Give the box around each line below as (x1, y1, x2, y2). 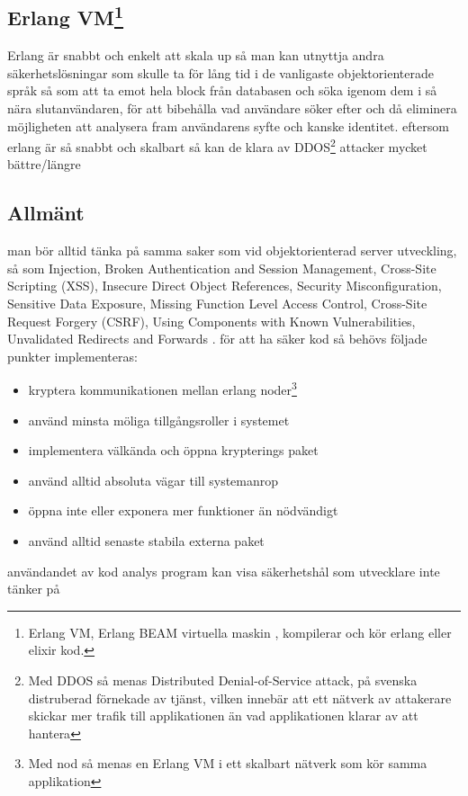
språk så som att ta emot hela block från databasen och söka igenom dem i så (7, 81, 437, 100)
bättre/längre (7, 155, 81, 174)
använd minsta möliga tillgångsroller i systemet (28, 410, 290, 429)
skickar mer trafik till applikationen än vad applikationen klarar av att (28, 706, 418, 725)
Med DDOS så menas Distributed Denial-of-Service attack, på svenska (28, 670, 418, 689)
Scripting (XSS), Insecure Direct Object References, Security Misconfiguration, (7, 276, 442, 295)
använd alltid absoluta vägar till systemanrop (28, 470, 279, 489)
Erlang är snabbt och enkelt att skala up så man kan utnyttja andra (7, 46, 384, 65)
